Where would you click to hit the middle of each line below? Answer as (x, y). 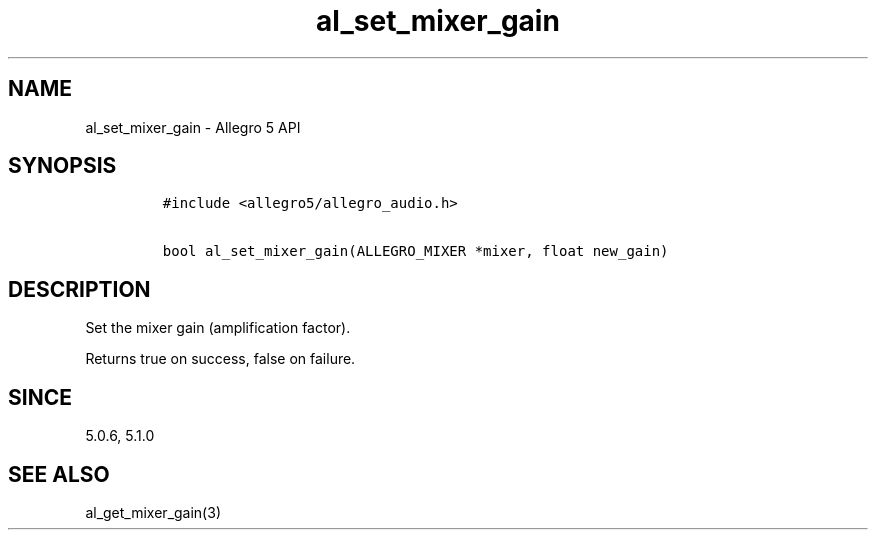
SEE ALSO (59, 474)
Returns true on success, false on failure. (220, 359)
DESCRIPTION (79, 289)
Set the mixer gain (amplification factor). (218, 328)
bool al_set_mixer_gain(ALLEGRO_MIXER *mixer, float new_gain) (415, 251)
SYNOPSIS (62, 166)
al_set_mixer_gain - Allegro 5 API (193, 127)
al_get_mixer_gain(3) (153, 512)
